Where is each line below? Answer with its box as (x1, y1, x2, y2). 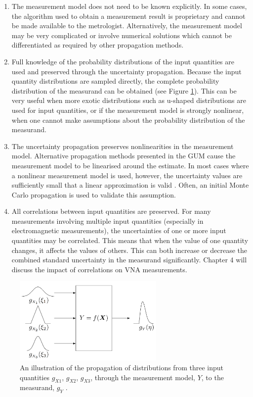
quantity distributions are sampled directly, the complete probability (11, 76, 219, 86)
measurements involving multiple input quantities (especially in (11, 215, 204, 226)
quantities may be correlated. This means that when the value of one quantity (11, 235, 249, 246)
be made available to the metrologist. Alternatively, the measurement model (11, 20, 242, 31)
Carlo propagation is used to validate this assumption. (11, 189, 176, 199)
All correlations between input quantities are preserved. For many (11, 206, 211, 216)
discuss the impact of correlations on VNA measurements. (11, 264, 187, 274)
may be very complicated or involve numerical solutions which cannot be (11, 30, 232, 40)
